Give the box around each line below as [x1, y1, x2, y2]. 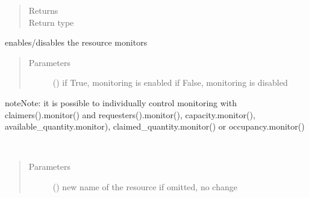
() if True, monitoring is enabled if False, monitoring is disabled [52, 76, 288, 89]
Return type [28, 16, 74, 28]
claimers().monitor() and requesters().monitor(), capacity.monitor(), [5, 108, 255, 121]
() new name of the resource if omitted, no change [52, 180, 237, 193]
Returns [28, 4, 58, 16]
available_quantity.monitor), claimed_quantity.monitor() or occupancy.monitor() [5, 120, 305, 133]
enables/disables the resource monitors [5, 36, 148, 49]
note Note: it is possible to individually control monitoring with [5, 96, 237, 109]
